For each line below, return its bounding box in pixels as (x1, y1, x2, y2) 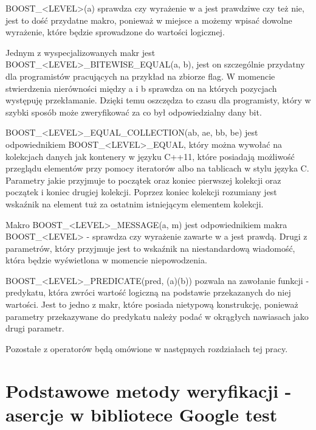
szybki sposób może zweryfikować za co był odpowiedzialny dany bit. (5, 105, 262, 118)
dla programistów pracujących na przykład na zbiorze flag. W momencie (5, 69, 275, 82)
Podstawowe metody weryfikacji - (5, 378, 292, 403)
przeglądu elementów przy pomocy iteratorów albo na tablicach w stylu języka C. (5, 162, 309, 175)
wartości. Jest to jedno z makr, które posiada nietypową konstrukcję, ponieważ (5, 298, 298, 311)
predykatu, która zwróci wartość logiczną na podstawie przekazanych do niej (5, 286, 291, 299)
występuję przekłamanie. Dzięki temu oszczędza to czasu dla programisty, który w (5, 94, 311, 106)
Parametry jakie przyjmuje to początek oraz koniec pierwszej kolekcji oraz (5, 173, 281, 186)
